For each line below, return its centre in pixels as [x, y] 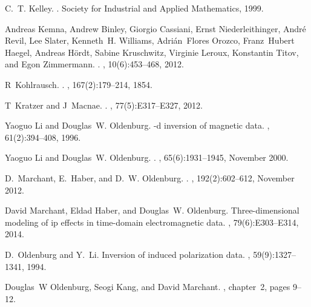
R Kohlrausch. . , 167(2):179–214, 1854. [79, 84]
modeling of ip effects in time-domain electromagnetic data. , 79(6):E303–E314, [152, 222]
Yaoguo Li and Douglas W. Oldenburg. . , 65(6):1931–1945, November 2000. [147, 157]
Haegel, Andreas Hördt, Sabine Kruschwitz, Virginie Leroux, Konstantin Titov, [152, 52]
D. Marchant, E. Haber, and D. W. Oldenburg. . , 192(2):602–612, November [150, 177]
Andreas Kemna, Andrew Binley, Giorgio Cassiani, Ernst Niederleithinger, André [155, 28]
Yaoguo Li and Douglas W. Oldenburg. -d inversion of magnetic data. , [137, 125]
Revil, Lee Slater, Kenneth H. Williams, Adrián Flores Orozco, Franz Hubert [150, 40]
